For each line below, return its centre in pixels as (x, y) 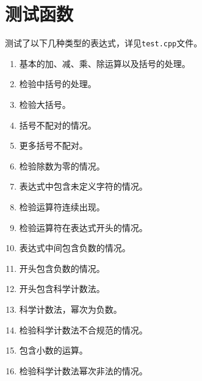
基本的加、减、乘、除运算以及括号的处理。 (105, 63)
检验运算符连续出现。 (62, 206)
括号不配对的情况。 (58, 125)
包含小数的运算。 (53, 350)
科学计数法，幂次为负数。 (70, 309)
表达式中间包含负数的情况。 (75, 248)
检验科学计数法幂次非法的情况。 (83, 370)
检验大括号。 (45, 104)
